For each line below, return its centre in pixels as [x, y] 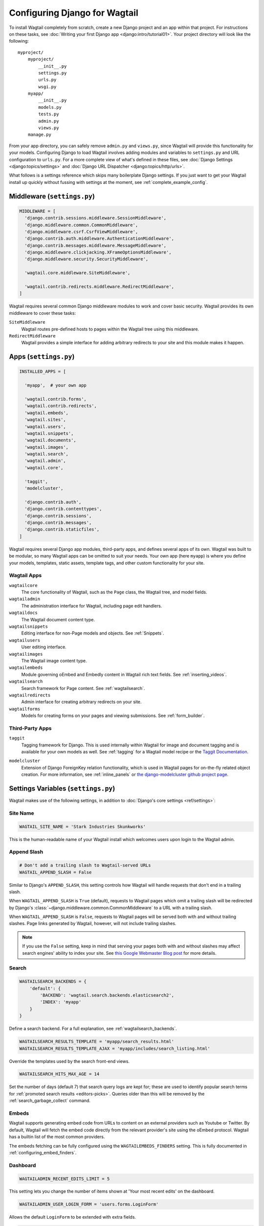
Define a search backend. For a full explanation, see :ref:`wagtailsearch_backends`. [93, 1029]
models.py [50, 107]
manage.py [39, 135]
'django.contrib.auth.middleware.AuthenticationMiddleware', [99, 239]
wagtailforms [25, 709]
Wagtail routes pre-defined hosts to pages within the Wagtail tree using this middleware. [110, 329]
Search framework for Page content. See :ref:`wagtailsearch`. [83, 688]
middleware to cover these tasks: [42, 313]
